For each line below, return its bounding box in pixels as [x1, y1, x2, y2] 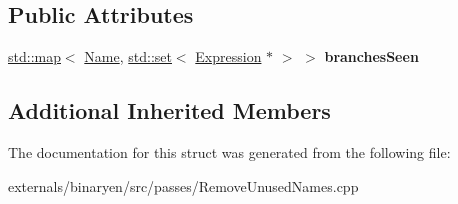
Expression [195, 46, 262, 67]
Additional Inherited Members [8, 95, 331, 126]
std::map [8, 46, 61, 67]
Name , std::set [84, 46, 172, 67]
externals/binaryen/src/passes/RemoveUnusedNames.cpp [8, 175, 359, 196]
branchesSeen [324, 46, 419, 67]
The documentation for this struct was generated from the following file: [8, 142, 451, 162]
